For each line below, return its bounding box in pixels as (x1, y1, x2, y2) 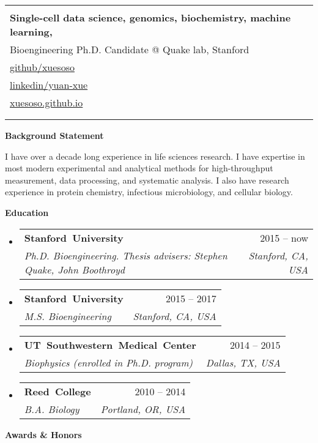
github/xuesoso (10, 60, 75, 74)
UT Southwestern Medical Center (24, 337, 196, 352)
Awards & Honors (5, 428, 82, 441)
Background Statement (5, 129, 104, 141)
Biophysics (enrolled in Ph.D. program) (24, 355, 193, 370)
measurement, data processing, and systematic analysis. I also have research (5, 173, 289, 186)
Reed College (24, 384, 91, 398)
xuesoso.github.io (10, 95, 83, 110)
